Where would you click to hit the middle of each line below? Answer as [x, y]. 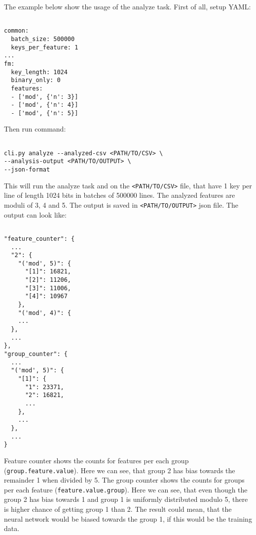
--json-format [27, 170]
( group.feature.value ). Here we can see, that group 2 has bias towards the [120, 470]
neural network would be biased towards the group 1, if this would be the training [128, 518]
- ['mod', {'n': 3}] [45, 97]
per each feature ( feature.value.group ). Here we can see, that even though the [126, 489]
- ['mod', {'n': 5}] [45, 113]
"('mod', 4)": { [45, 313]
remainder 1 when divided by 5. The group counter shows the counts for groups [124, 480]
